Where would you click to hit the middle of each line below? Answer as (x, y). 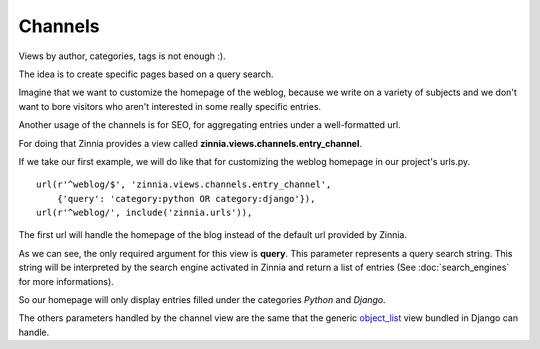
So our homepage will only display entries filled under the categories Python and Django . (202, 300)
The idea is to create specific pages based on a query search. (146, 74)
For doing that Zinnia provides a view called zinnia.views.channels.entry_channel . (190, 143)
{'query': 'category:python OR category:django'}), (186, 198)
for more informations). (66, 281)
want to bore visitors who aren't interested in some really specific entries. (170, 106)
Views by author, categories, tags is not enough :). (122, 56)
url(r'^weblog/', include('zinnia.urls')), (144, 213)
